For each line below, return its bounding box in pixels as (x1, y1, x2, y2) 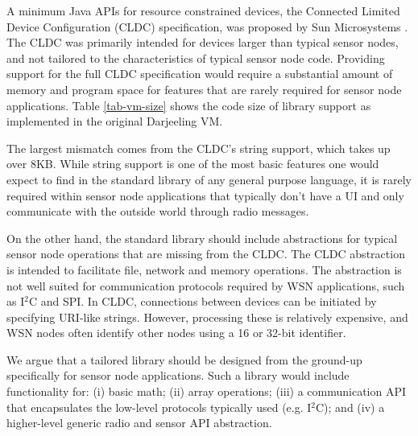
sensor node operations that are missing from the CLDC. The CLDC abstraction (6, 245, 405, 262)
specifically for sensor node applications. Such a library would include (6, 367, 350, 384)
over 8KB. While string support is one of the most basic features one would (6, 155, 379, 172)
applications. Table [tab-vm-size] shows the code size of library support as (6, 97, 371, 113)
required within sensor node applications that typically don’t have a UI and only (6, 187, 404, 204)
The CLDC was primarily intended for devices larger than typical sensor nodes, (6, 34, 399, 51)
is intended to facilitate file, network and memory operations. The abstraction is (6, 261, 402, 278)
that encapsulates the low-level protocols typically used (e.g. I (6, 398, 312, 415)
